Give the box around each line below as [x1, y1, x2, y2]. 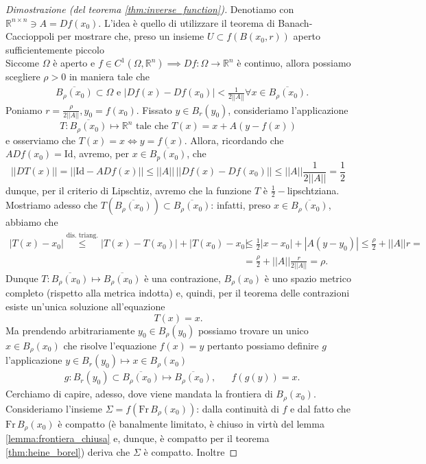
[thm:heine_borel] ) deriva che [5, 444, 130, 459]
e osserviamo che [5, 132, 76, 147]
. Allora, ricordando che [184, 132, 284, 147]
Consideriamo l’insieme [5, 401, 102, 415]
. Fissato [136, 102, 172, 117]
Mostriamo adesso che [5, 198, 98, 212]
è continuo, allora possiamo [237, 56, 351, 70]
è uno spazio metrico [264, 270, 351, 285]
